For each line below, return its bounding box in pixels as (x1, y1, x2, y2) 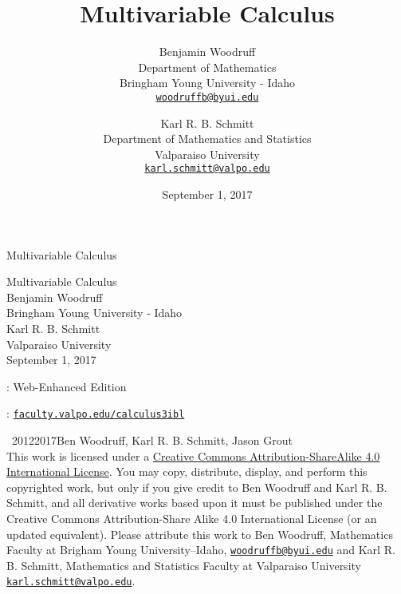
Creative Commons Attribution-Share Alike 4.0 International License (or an (6, 509, 377, 526)
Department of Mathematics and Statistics (103, 130, 312, 147)
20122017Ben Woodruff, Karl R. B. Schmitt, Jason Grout (11, 432, 293, 448)
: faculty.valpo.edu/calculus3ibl (6, 405, 185, 422)
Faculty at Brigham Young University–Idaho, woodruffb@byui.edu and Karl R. (6, 541, 395, 558)
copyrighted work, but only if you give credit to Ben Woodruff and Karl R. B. (6, 478, 387, 495)
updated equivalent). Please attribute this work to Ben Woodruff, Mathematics (6, 525, 393, 542)
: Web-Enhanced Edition (6, 378, 127, 394)
